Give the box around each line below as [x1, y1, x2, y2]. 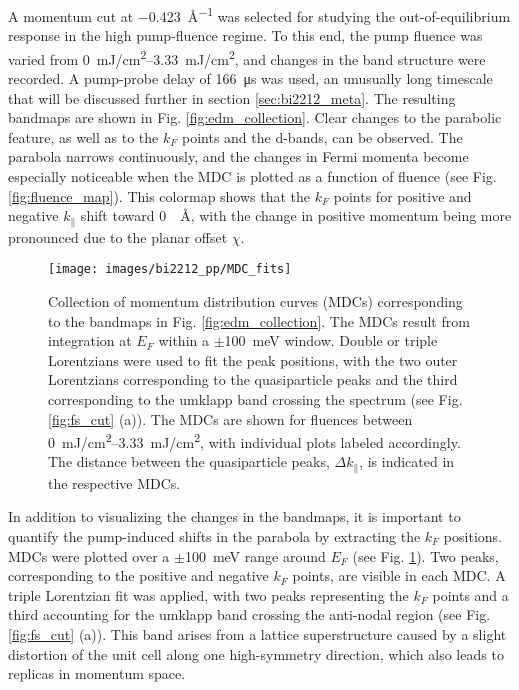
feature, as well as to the [8, 126, 159, 147]
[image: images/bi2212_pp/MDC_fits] [48, 262, 292, 277]
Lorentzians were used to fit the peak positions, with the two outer [48, 349, 458, 370]
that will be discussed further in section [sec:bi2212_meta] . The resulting [8, 87, 456, 108]
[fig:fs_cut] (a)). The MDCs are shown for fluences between [48, 408, 413, 429]
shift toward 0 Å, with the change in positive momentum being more [80, 205, 512, 226]
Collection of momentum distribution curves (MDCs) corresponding [48, 290, 463, 311]
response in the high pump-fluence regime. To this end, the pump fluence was [8, 25, 483, 46]
